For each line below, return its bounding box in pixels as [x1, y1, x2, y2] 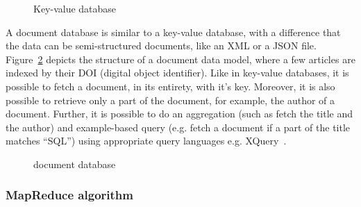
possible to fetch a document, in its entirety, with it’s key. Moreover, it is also [6, 78, 335, 93]
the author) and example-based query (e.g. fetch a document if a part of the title [6, 119, 351, 134]
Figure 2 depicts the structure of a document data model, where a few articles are [6, 51, 355, 66]
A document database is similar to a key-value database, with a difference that [6, 24, 341, 39]
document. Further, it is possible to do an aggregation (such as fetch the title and [6, 106, 353, 121]
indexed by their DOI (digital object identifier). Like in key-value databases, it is [6, 65, 349, 80]
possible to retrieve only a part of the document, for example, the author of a [6, 92, 335, 107]
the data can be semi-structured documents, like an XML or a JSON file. [6, 38, 317, 53]
